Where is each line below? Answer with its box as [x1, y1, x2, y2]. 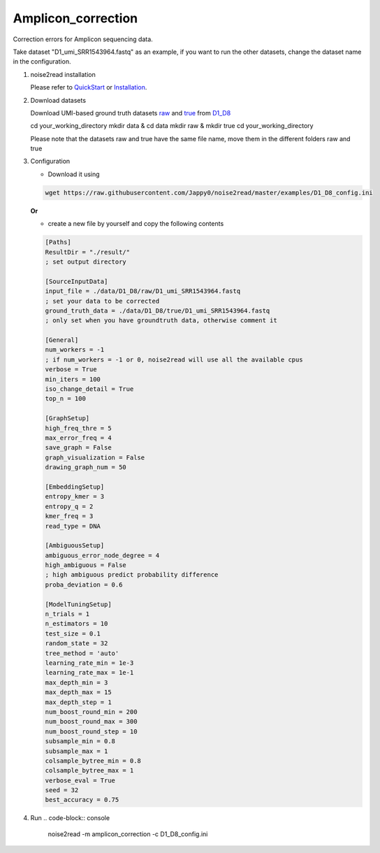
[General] [45, 336, 79, 344]
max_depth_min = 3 [45, 678, 108, 687]
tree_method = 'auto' [45, 649, 119, 657]
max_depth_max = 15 [45, 689, 112, 696]
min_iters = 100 [45, 375, 101, 383]
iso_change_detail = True [45, 385, 134, 393]
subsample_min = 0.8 [45, 738, 115, 745]
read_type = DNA [45, 522, 101, 530]
